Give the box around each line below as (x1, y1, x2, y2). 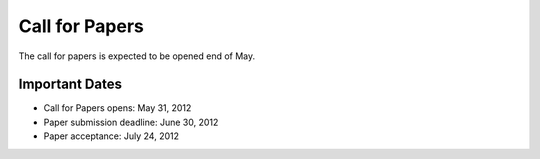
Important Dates (18, 76, 122, 93)
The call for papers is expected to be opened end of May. (18, 50, 256, 62)
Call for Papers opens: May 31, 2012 (43, 102, 192, 114)
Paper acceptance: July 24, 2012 (43, 130, 180, 142)
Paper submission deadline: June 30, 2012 (43, 116, 219, 128)
